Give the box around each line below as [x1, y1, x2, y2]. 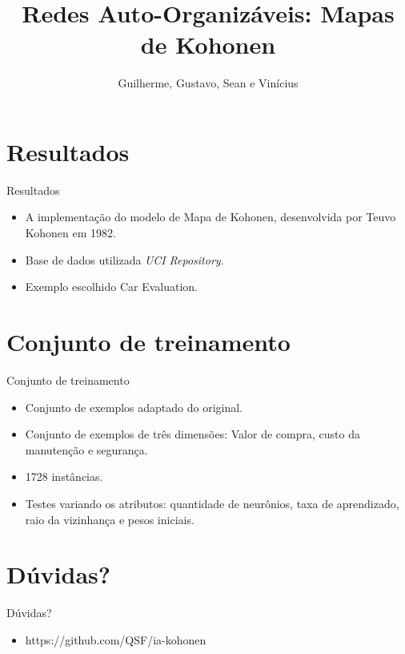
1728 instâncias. [25, 468, 103, 485]
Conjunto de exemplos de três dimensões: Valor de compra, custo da [25, 426, 360, 442]
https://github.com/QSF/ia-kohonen [25, 631, 207, 648]
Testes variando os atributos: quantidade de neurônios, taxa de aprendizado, [25, 495, 399, 511]
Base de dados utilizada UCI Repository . [25, 251, 224, 268]
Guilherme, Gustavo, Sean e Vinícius [118, 75, 299, 91]
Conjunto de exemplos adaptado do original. [25, 398, 243, 415]
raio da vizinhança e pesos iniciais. [25, 511, 194, 527]
